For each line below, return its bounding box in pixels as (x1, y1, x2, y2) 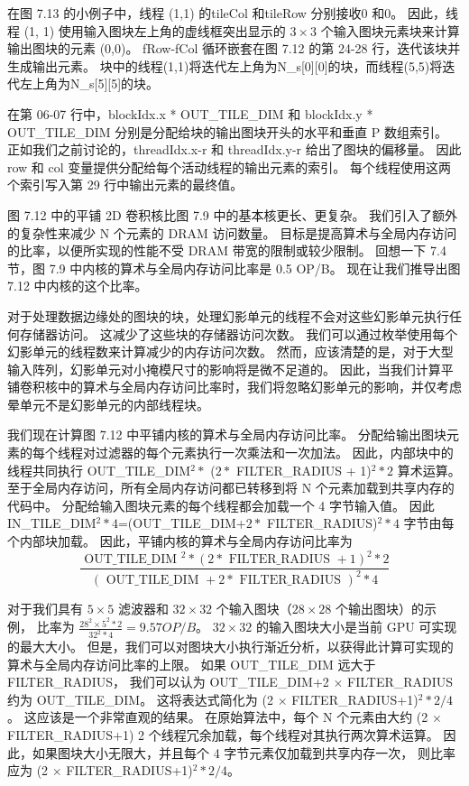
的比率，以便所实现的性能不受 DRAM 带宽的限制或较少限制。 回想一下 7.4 (7, 241, 446, 260)
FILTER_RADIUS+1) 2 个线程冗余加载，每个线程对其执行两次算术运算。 (7, 726, 439, 744)
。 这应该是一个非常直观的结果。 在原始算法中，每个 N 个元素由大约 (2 (7, 707, 428, 726)
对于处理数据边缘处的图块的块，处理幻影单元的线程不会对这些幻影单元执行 (7, 306, 449, 325)
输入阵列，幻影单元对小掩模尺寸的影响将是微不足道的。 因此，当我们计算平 (7, 359, 454, 378)
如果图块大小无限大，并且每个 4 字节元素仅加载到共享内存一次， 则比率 (32, 743, 455, 762)
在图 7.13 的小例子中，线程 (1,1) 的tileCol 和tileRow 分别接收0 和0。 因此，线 (7, 4, 458, 22)
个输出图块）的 (336, 598, 425, 617)
